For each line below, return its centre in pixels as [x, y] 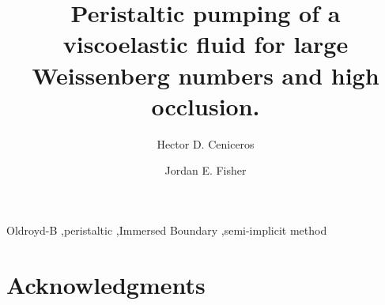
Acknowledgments [106, 284]
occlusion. [206, 105]
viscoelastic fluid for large [206, 44]
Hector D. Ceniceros [206, 143]
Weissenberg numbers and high [206, 75]
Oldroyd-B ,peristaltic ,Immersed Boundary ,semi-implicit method [167, 230]
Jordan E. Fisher [206, 170]
